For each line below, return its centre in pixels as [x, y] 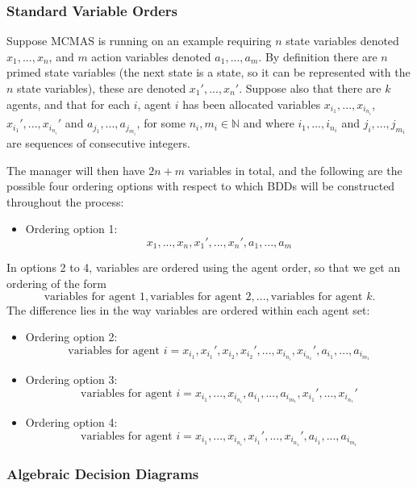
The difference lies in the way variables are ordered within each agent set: [188, 309]
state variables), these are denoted [102, 88]
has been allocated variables [252, 104]
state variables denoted [342, 41]
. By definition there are [318, 56]
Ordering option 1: [71, 229]
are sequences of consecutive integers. [98, 143]
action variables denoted [151, 56]
